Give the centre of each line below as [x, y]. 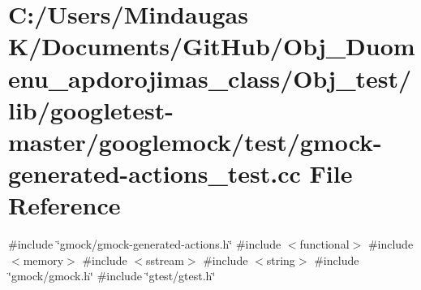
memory [43, 260]
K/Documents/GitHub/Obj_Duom [212, 46]
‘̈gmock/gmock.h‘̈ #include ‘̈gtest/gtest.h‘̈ [112, 276]
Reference [64, 205]
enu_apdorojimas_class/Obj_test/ [210, 78]
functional [324, 244]
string [281, 260]
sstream [165, 260]
